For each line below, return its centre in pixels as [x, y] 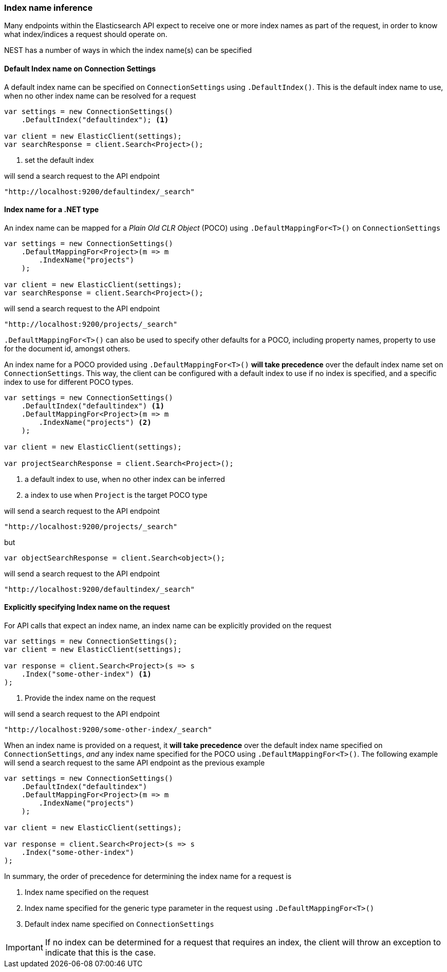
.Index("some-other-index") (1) [86, 674]
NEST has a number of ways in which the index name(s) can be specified [128, 50]
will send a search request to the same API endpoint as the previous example [135, 763]
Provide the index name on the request [90, 698]
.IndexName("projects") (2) [95, 422]
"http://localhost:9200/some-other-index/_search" [108, 730]
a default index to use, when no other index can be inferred [125, 479]
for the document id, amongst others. [67, 348]
